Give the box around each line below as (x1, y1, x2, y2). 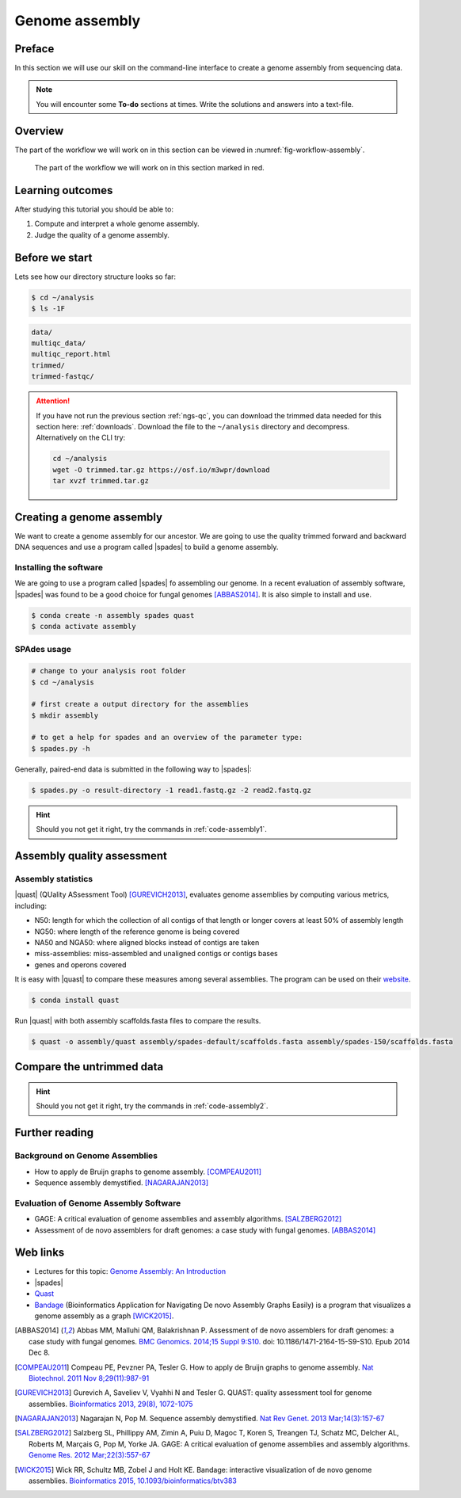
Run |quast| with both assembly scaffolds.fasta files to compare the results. (14, 1016, 261, 1026)
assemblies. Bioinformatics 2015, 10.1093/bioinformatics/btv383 (29, 1476, 237, 1485)
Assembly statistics (14, 873, 93, 884)
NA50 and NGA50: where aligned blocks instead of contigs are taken (34, 937, 260, 947)
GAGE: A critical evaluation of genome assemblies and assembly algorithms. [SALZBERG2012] (34, 1214, 342, 1224)
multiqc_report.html (31, 349, 111, 359)
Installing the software (14, 562, 103, 573)
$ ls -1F (31, 304, 66, 313)
